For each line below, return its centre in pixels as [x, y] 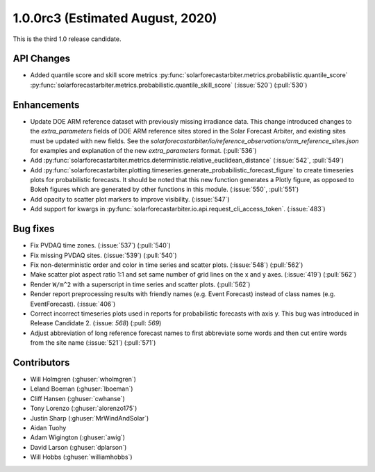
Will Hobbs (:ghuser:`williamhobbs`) [81, 457]
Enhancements [46, 105]
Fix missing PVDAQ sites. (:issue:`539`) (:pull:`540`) [103, 255]
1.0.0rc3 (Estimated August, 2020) [115, 18]
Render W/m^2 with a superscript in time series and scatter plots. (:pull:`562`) [140, 284]
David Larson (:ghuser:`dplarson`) [78, 447]
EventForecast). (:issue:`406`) [73, 304]
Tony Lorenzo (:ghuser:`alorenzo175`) [84, 408]
